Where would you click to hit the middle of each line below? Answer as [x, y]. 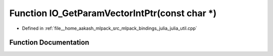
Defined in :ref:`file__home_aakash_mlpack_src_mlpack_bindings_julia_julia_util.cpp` [109, 28]
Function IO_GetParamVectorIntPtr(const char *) [113, 13]
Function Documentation [49, 43]
